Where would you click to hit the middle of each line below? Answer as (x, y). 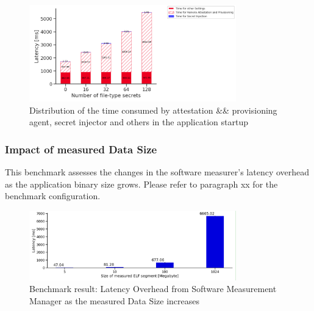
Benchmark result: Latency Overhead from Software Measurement (153, 289)
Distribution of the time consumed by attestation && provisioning (153, 110)
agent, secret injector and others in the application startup (139, 122)
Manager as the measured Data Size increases (115, 300)
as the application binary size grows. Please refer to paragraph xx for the (141, 184)
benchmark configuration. (53, 196)
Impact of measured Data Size (81, 149)
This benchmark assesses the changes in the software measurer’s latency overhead (157, 172)
